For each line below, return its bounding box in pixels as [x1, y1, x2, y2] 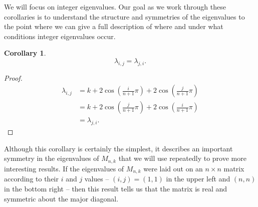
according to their [4, 173, 59, 184]
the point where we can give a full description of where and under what [4, 21, 223, 32]
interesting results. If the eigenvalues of [4, 163, 124, 173]
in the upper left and [166, 173, 230, 184]
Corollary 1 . [4, 48, 46, 58]
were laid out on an [143, 163, 203, 173]
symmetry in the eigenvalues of [4, 153, 99, 163]
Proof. [4, 72, 23, 83]
